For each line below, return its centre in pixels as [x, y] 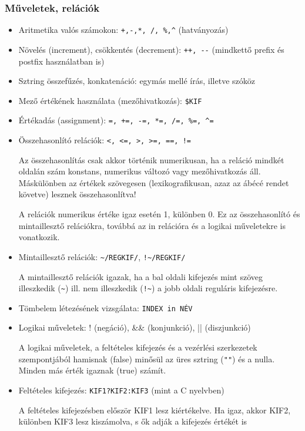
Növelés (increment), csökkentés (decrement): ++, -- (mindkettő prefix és [151, 49]
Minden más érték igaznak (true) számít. [92, 370]
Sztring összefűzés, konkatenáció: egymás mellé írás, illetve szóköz [137, 81]
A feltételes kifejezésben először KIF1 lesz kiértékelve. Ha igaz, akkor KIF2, [155, 410]
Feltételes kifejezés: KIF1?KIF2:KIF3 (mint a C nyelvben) [121, 390]
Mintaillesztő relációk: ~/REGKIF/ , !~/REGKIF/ [102, 256]
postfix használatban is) [61, 61]
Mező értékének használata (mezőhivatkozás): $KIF [110, 100]
